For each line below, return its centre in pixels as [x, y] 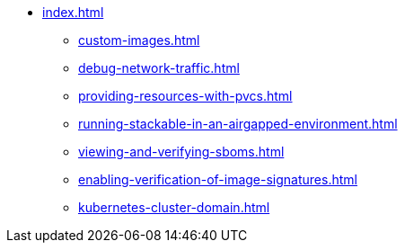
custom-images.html [139, 40]
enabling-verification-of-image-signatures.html [218, 179]
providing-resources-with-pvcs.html [185, 96]
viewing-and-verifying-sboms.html [181, 152]
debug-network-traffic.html [159, 68]
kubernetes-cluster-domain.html [174, 207]
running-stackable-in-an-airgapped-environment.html [238, 124]
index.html [73, 12]
